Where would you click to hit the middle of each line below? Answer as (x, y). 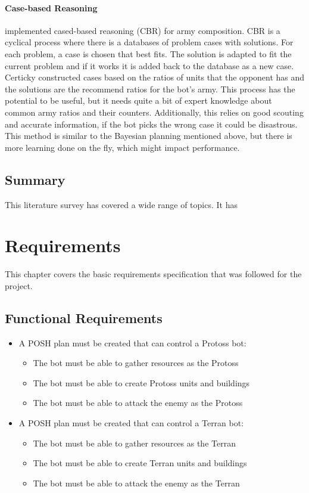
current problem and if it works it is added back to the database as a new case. (149, 65)
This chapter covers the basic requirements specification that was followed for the (153, 274)
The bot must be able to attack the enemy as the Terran (136, 483)
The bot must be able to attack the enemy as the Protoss (138, 403)
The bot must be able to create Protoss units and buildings (141, 382)
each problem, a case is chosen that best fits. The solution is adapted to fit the (148, 53)
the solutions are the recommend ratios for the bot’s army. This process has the (150, 89)
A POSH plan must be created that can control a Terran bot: (131, 423)
